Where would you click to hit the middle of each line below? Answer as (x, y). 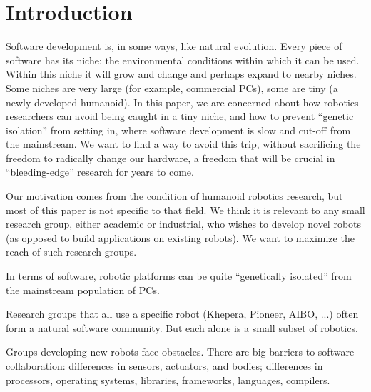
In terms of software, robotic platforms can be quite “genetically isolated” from (179, 276)
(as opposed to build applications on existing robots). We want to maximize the (180, 237)
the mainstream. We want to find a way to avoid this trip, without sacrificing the (183, 144)
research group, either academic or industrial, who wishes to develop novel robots (184, 224)
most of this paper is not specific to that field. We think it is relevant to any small (185, 210)
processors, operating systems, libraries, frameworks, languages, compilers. (168, 380)
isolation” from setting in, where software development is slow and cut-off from (178, 130)
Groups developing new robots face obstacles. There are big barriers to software (180, 352)
